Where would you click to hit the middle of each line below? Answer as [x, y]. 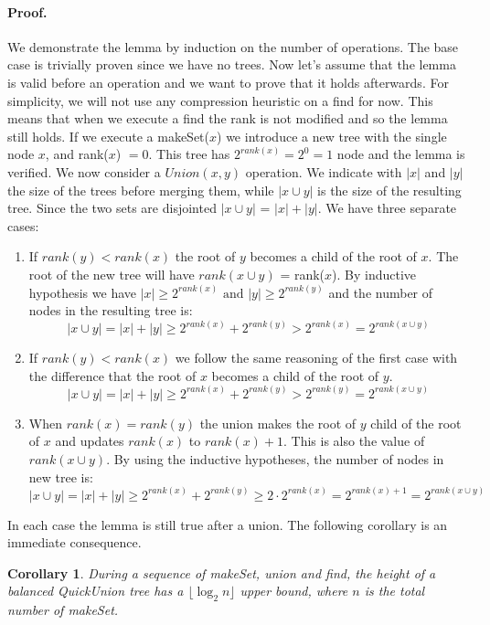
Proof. [27, 11]
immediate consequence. [75, 542]
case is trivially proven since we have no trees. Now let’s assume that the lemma [232, 64]
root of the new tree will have [112, 274]
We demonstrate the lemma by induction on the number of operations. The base [233, 46]
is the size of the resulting [389, 190]
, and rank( [77, 154]
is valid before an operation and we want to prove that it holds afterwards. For [228, 82]
